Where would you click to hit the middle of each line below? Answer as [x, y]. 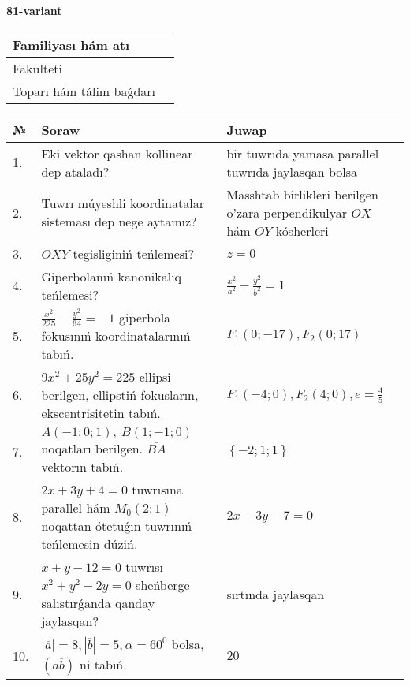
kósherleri [302, 230]
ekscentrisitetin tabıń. [101, 413]
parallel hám [76, 508]
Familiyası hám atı [71, 44]
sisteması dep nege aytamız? [119, 222]
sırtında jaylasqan [276, 594]
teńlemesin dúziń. [89, 544]
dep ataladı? [75, 171]
